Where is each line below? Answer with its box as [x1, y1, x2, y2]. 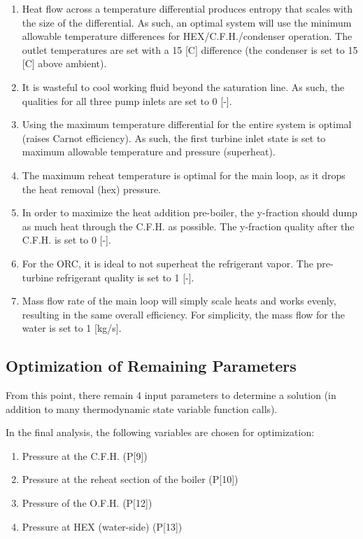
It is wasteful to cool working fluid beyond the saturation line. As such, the [22, 79, 345, 94]
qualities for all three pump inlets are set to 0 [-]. [22, 93, 232, 108]
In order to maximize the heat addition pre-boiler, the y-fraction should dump [22, 205, 357, 220]
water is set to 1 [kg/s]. [22, 321, 122, 335]
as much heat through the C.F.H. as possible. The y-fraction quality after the [22, 218, 355, 233]
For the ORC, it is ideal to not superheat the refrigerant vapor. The [22, 255, 313, 270]
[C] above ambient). [22, 56, 107, 71]
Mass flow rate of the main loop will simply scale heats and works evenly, [22, 293, 336, 308]
